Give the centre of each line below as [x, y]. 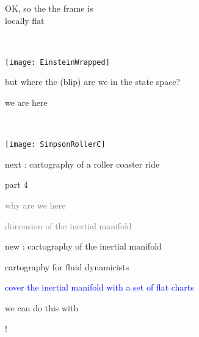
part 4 [16, 184]
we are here [26, 102]
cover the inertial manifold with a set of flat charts [99, 287]
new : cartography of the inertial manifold [83, 246]
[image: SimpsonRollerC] [55, 145]
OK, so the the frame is [49, 8]
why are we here [35, 205]
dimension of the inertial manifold [68, 225]
